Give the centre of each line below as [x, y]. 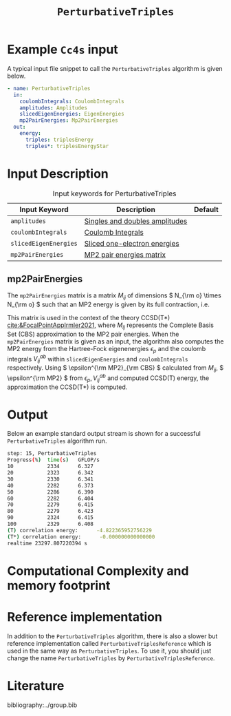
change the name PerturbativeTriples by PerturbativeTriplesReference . [111, 658]
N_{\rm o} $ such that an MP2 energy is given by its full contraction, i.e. [108, 304]
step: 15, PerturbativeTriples [52, 454]
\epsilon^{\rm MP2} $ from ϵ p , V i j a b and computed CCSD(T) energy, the [108, 378]
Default [206, 209]
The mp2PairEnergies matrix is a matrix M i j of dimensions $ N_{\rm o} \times [114, 296]
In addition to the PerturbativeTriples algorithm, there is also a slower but [112, 636]
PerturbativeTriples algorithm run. [57, 441]
